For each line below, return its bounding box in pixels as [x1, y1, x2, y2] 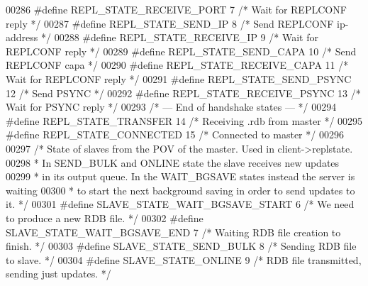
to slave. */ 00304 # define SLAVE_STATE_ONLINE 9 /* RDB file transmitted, [6, 252, 362, 267]
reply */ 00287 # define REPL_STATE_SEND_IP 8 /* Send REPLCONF [6, 16, 334, 31]
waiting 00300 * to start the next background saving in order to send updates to [6, 182, 355, 197]
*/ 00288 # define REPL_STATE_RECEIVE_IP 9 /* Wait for [40, 30, 318, 45]
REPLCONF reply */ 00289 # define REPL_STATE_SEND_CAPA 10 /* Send [6, 43, 357, 58]
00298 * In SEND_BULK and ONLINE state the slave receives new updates [6, 155, 340, 170]
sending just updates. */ [6, 266, 111, 281]
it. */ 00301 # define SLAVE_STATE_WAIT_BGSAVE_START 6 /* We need [6, 197, 355, 211]
